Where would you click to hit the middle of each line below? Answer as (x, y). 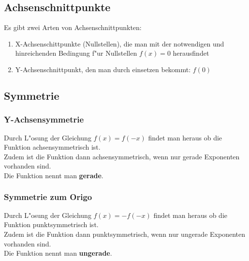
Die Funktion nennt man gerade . (54, 175)
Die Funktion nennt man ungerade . (58, 253)
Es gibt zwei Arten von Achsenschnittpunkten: (73, 27)
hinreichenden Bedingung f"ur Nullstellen (76, 53)
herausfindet (191, 53)
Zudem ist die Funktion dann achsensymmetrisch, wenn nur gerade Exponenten (122, 156)
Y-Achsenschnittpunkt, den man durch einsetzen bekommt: (103, 69)
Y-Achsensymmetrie (44, 119)
